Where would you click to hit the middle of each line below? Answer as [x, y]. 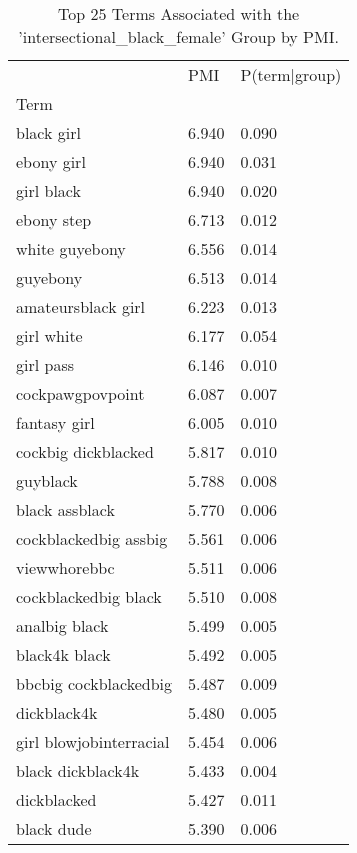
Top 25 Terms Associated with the [179, 13]
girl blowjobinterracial [93, 741]
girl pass [45, 364]
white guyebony [71, 248]
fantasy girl [55, 422]
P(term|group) [291, 74]
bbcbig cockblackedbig [94, 683]
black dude [54, 828]
